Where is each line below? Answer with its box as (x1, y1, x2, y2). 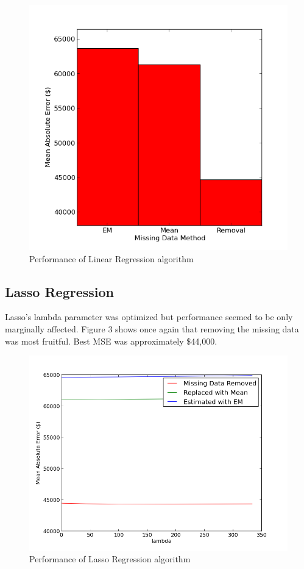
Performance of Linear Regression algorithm (29, 252, 194, 265)
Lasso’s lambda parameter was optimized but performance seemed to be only (5, 310, 293, 323)
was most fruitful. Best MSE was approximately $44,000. (5, 334, 217, 347)
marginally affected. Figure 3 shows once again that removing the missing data (5, 323, 299, 335)
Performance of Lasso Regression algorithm (29, 553, 191, 565)
